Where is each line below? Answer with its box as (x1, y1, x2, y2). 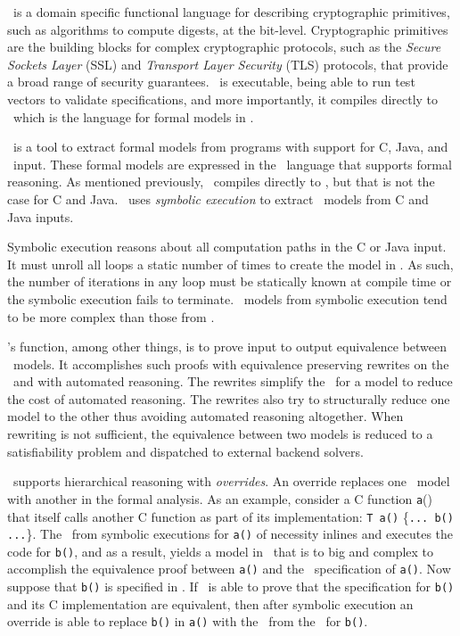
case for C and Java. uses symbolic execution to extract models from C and (7, 189, 429, 208)
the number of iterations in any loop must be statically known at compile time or (7, 272, 452, 291)
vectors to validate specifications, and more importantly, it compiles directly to (7, 89, 439, 108)
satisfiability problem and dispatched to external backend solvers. (7, 442, 364, 460)
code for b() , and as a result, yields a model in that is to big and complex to (7, 541, 434, 560)
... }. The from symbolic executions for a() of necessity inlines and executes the (7, 524, 454, 543)
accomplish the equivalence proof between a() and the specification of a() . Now (7, 559, 451, 578)
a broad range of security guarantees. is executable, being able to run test (7, 72, 415, 91)
